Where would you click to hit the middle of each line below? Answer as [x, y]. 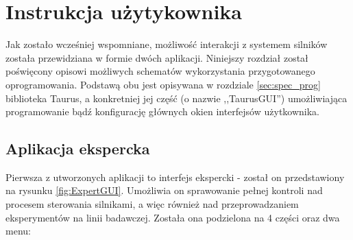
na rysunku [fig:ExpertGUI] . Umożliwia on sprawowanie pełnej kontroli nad [164, 190]
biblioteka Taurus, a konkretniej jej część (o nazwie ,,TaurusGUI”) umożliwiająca [176, 98]
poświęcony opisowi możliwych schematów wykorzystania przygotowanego [160, 71]
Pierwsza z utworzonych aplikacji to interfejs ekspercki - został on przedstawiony [175, 177]
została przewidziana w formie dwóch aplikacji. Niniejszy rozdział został [157, 57]
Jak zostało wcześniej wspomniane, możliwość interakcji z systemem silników [167, 44]
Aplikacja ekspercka [78, 148]
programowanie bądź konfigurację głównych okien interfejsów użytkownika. [163, 111]
